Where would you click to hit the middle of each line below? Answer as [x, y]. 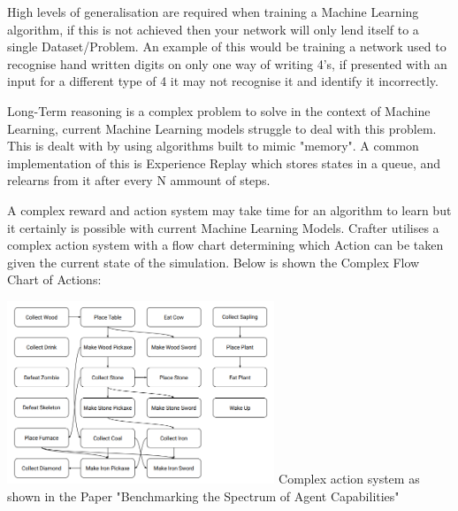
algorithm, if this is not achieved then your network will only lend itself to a [213, 29]
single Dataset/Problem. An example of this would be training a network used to [227, 46]
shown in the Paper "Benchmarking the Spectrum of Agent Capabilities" [203, 496]
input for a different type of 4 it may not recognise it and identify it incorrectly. [223, 81]
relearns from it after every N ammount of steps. [139, 180]
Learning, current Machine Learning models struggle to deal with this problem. [222, 128]
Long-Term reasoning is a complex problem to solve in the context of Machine [219, 110]
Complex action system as [349, 479]
